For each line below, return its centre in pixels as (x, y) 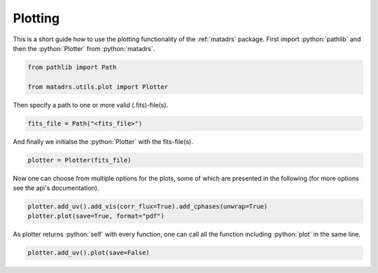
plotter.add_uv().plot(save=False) (89, 253)
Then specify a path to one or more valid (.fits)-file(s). (91, 105)
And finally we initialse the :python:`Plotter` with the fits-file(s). (103, 141)
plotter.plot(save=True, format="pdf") (96, 216)
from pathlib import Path (72, 67)
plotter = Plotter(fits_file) (79, 160)
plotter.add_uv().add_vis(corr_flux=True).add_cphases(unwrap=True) (148, 206)
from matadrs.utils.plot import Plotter (98, 87)
